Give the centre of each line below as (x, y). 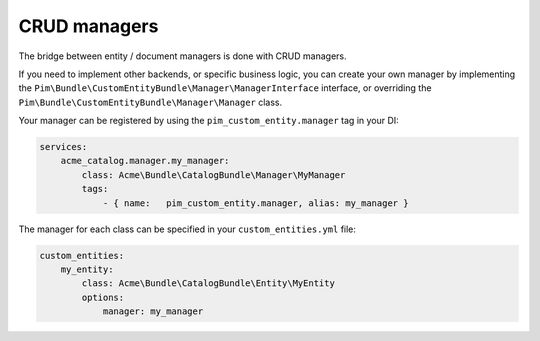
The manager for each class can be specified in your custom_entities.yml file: (187, 229)
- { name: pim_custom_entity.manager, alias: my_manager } (255, 203)
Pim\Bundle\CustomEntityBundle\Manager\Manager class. (150, 102)
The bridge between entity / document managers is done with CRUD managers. (182, 56)
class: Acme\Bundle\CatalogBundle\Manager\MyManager (213, 174)
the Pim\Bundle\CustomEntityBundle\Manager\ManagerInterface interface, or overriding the (225, 88)
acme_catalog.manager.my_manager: (145, 161)
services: (63, 147)
